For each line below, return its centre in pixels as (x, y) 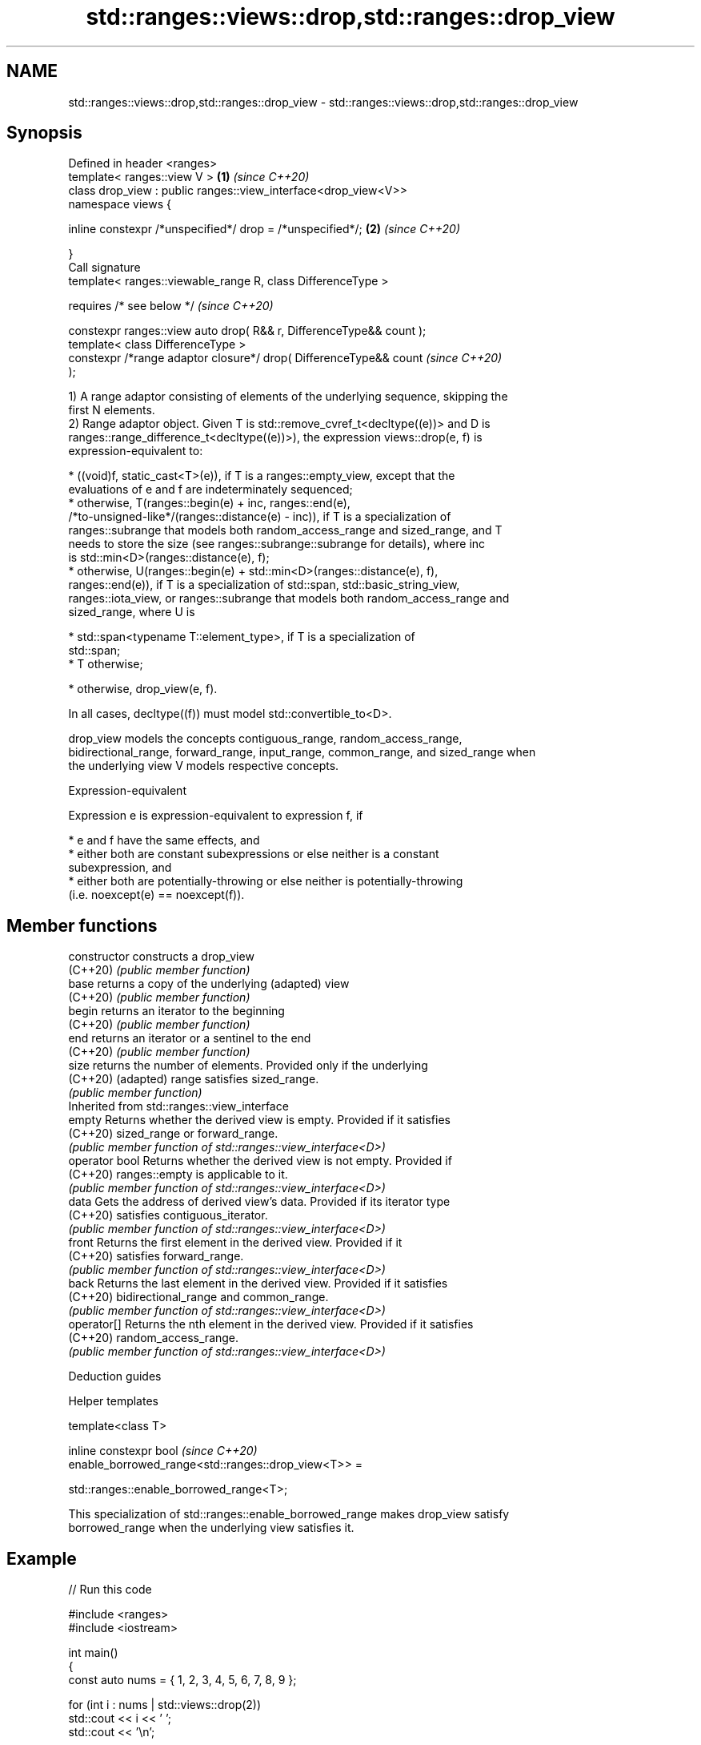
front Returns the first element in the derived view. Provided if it (235, 1243)
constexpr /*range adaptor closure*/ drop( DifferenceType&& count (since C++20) (285, 358)
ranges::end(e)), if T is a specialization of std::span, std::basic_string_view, (264, 585)
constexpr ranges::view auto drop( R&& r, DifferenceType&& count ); (247, 331)
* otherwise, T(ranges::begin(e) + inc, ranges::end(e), (209, 503)
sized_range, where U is (132, 612)
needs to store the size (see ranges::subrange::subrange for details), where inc (277, 544)
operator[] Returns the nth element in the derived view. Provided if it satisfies (271, 1324)
